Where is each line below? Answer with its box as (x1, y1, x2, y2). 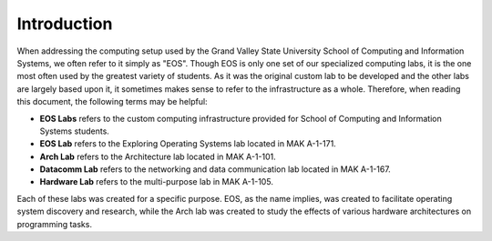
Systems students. (39, 126, 109, 136)
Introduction (16, 14, 113, 34)
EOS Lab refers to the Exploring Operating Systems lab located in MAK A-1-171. (39, 138, 336, 149)
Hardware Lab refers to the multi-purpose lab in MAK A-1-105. (39, 176, 273, 187)
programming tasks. (16, 218, 93, 229)
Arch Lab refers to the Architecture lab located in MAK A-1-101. (39, 151, 277, 162)
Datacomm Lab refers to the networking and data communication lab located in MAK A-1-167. (39, 164, 391, 175)
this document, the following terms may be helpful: (16, 96, 209, 107)
